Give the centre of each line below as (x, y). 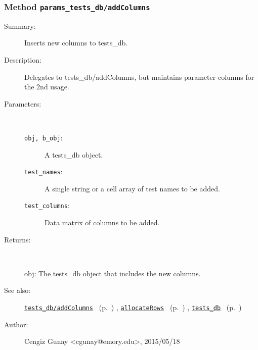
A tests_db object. (74, 154)
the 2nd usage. (47, 87)
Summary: (20, 26)
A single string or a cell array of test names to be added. (132, 188)
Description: (23, 59)
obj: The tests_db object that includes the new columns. (113, 273)
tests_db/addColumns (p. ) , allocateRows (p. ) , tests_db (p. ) (133, 307)
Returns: (17, 239)
